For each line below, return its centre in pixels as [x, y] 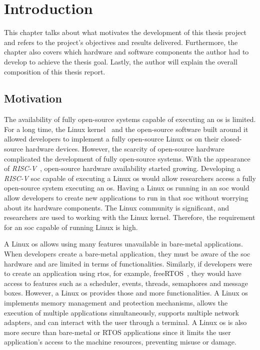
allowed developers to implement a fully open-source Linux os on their [111, 139]
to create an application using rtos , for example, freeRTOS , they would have [123, 273]
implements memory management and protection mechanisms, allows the [116, 302]
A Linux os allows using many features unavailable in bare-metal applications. [123, 244]
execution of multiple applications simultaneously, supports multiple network [121, 312]
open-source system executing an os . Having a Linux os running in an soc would [127, 188]
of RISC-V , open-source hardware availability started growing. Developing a [122, 168]
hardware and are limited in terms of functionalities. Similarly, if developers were [128, 263]
